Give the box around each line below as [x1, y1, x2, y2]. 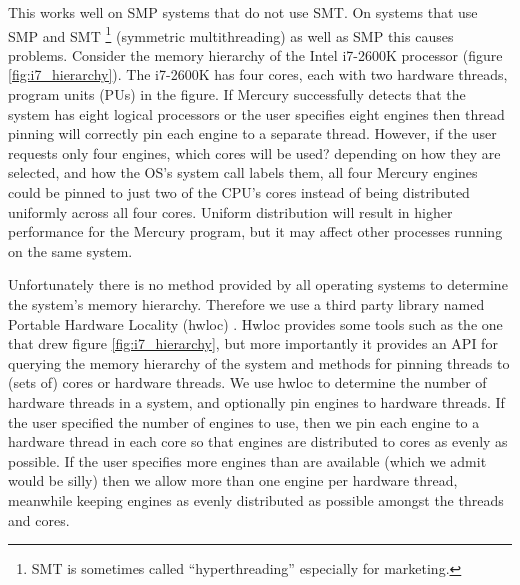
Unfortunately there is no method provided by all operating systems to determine [8, 274, 508, 295]
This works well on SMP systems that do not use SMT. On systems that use [8, 2, 478, 22]
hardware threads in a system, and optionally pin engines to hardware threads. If [8, 391, 505, 412]
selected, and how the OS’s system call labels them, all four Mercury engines [8, 162, 478, 183]
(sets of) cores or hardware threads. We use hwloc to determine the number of [8, 372, 487, 393]
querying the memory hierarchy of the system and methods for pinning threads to [8, 352, 510, 373]
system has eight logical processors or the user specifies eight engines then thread [8, 103, 505, 124]
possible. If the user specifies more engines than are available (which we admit [8, 450, 487, 471]
